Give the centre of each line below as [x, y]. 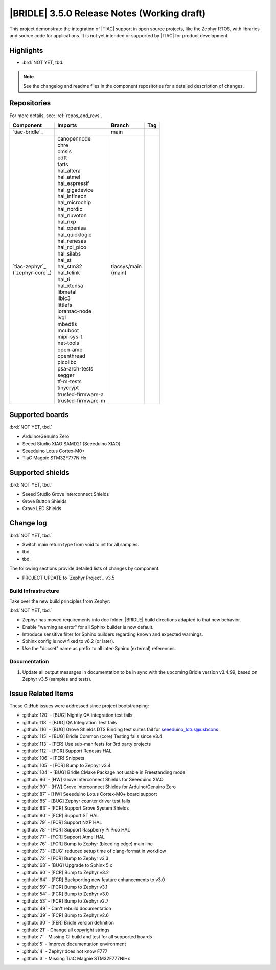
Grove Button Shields [44, 501]
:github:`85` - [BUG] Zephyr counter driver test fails [76, 801]
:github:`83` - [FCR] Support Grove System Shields [76, 808]
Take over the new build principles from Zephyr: [60, 601]
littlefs [65, 305]
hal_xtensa [70, 285]
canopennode [74, 138]
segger [66, 375]
